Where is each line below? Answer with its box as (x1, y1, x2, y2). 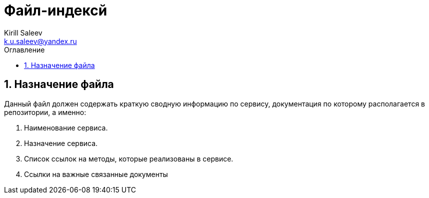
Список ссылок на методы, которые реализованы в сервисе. (24, 154, 233, 163)
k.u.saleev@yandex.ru (4, 36, 77, 45)
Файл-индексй (4, 2, 107, 19)
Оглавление (4, 45, 45, 54)
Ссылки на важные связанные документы (24, 169, 168, 178)
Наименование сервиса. (24, 123, 108, 132)
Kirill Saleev (4, 28, 42, 37)
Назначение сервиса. (24, 138, 98, 147)
